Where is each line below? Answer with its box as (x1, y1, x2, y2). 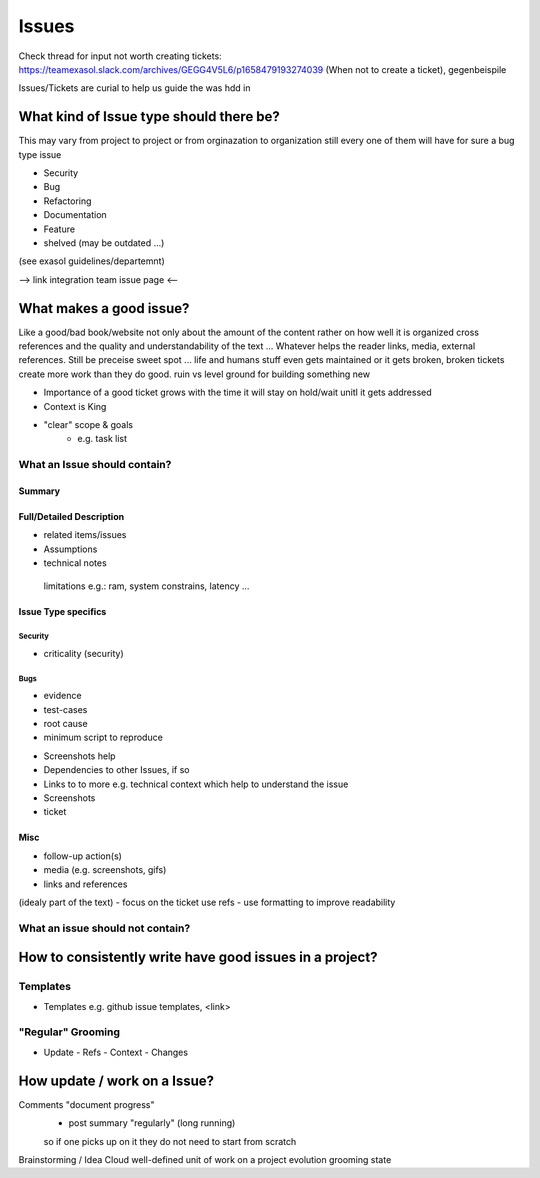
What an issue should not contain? (18, 921, 191, 935)
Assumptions (43, 543, 98, 555)
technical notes (43, 557, 107, 569)
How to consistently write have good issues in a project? (18, 949, 378, 966)
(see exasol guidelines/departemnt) (18, 255, 165, 267)
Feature (43, 223, 75, 235)
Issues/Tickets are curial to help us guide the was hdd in (18, 82, 251, 94)
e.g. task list (77, 433, 128, 445)
